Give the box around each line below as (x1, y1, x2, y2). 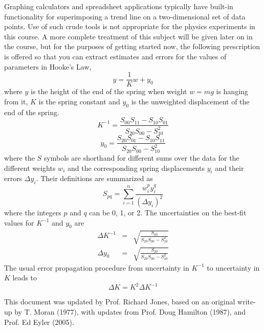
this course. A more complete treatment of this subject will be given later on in (4, 31, 253, 41)
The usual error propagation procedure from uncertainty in (4, 262, 189, 273)
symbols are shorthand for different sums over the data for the (43, 152, 239, 163)
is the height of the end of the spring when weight (31, 86, 187, 97)
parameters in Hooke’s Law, (4, 61, 92, 72)
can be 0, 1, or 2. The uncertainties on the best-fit (89, 207, 247, 218)
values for (4, 217, 34, 228)
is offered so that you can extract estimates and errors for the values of (4, 51, 227, 61)
